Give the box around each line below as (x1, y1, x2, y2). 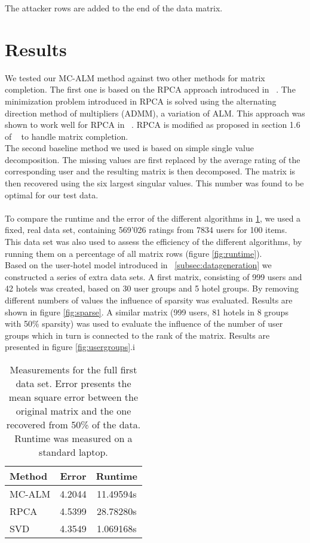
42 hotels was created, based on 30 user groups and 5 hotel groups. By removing (5, 282, 299, 294)
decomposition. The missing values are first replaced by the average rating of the (5, 153, 300, 165)
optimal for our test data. (5, 188, 99, 201)
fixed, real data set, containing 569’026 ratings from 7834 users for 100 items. (5, 223, 287, 236)
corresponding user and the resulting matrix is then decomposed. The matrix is (5, 165, 296, 177)
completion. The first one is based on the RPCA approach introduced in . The (5, 83, 296, 96)
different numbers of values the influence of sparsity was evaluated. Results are (5, 294, 293, 306)
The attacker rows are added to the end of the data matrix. (5, 2, 223, 14)
